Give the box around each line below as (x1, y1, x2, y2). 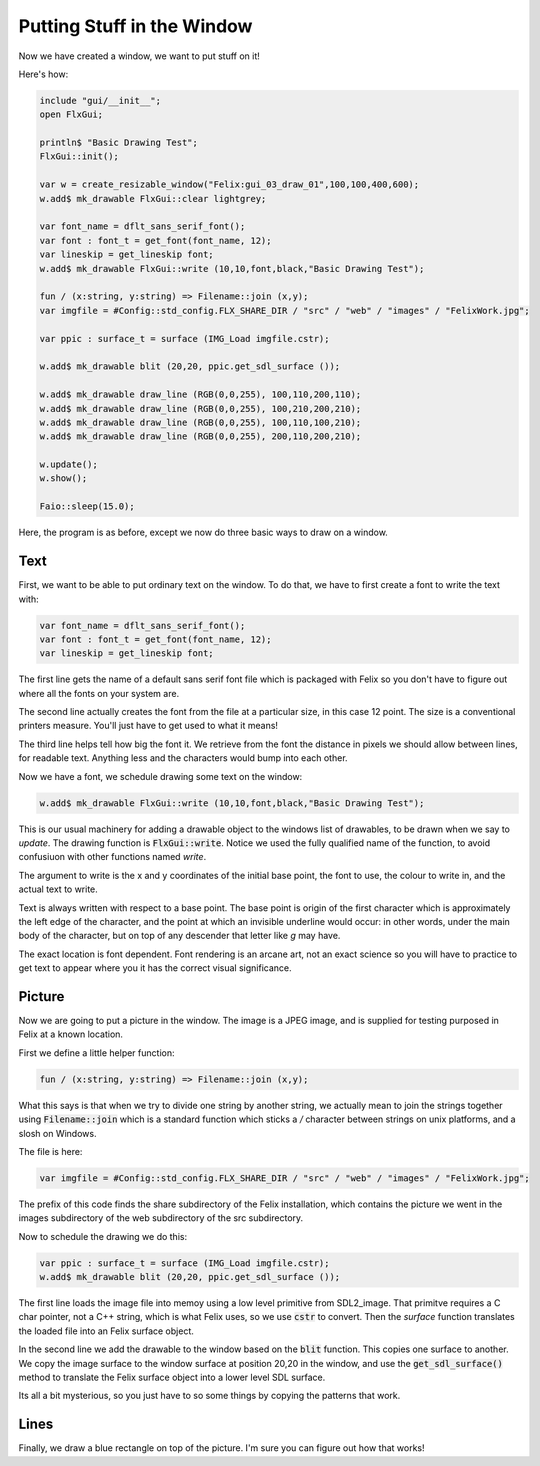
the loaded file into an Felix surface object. (18, 1325, 194, 1337)
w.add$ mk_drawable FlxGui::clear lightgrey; (39, 193, 267, 204)
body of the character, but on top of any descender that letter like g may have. (18, 930, 341, 942)
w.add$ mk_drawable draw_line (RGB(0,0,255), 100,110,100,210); (39, 416, 362, 428)
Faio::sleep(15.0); (39, 501, 135, 512)
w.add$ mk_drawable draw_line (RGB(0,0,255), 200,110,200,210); (39, 431, 362, 442)
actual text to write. (18, 883, 99, 895)
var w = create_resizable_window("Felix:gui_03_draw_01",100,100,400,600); (39, 179, 420, 190)
